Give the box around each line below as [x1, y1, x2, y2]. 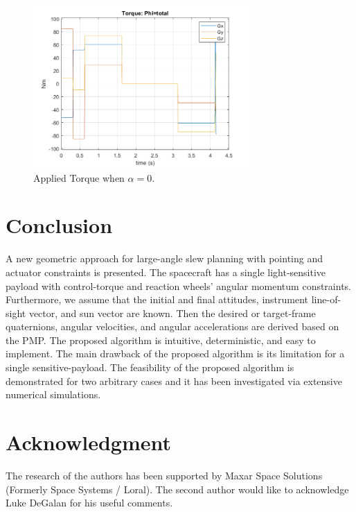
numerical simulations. [6, 387, 101, 402]
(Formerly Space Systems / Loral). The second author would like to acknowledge [6, 481, 349, 496]
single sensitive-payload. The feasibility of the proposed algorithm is [6, 360, 294, 375]
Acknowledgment [6, 428, 171, 456]
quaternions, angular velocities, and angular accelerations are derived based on [6, 319, 339, 334]
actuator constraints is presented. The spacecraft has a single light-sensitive [6, 264, 326, 279]
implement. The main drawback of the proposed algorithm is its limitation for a [6, 346, 345, 361]
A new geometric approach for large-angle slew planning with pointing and [6, 251, 323, 266]
